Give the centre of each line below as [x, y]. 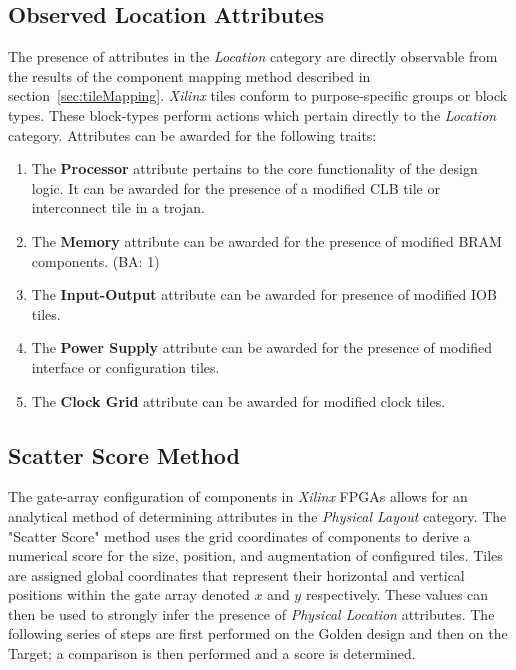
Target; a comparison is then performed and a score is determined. [212, 653]
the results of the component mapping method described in [189, 75]
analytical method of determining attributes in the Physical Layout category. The [257, 515]
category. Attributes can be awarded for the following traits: [192, 134]
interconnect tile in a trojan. [118, 207]
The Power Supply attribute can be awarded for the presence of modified [261, 347]
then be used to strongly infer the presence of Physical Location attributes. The [251, 613]
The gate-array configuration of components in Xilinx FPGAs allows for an [238, 496]
